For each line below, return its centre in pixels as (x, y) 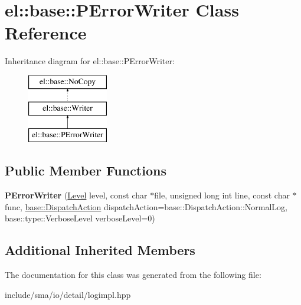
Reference (46, 33)
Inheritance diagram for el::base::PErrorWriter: (90, 61)
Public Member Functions (86, 170)
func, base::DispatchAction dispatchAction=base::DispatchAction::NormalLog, (146, 206)
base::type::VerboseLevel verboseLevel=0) (80, 218)
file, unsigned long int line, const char (222, 195)
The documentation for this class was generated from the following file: (133, 275)
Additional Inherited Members (100, 250)
